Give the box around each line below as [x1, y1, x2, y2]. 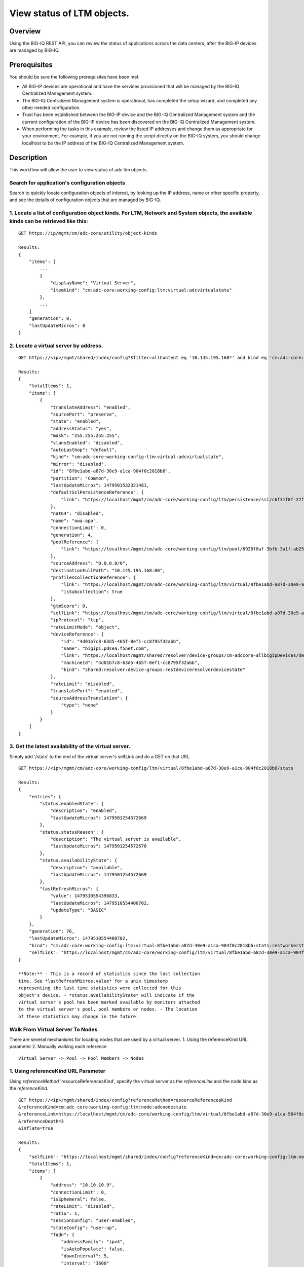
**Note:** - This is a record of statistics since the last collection [18, 971, 200, 977]
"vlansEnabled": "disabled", [50, 440, 123, 445]
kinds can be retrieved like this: [9, 218, 88, 225]
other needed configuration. [22, 104, 81, 110]
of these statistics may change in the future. [18, 1014, 139, 1019]
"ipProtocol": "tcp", [50, 617, 104, 623]
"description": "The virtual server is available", [50, 836, 182, 842]
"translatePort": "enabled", [50, 688, 123, 694]
